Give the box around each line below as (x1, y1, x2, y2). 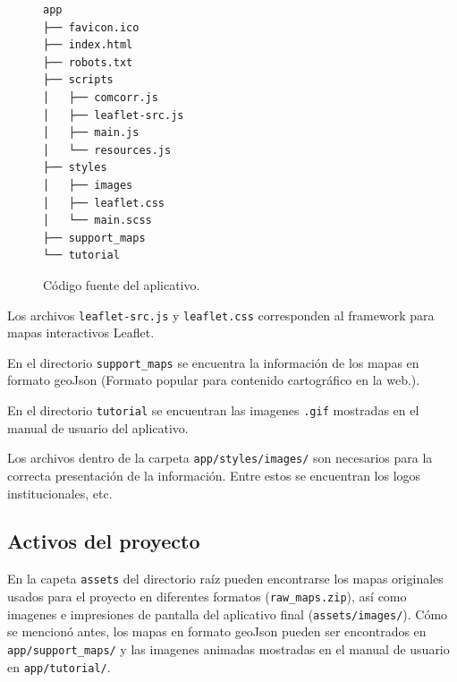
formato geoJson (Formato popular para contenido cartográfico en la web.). (7, 371, 420, 389)
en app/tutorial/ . (7, 657, 111, 676)
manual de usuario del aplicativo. (7, 418, 189, 437)
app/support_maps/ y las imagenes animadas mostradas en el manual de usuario (7, 639, 450, 658)
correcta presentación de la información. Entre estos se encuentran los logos (7, 465, 421, 484)
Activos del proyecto (7, 527, 200, 555)
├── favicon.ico (43, 21, 140, 34)
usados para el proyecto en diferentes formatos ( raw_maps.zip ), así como (7, 586, 407, 605)
